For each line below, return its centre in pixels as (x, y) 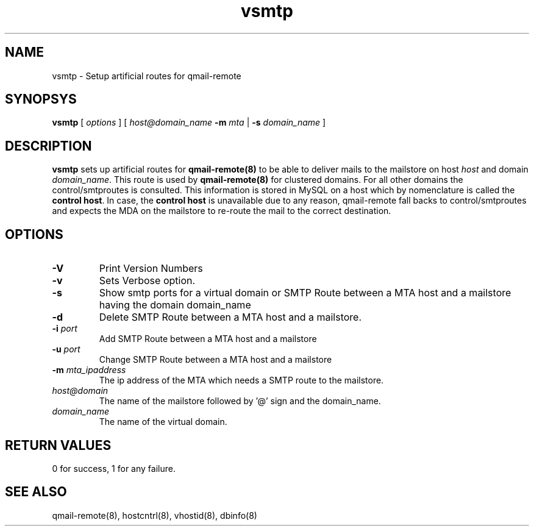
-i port (65, 329)
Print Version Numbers (151, 269)
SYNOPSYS (41, 99)
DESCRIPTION (48, 146)
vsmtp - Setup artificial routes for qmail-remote (147, 76)
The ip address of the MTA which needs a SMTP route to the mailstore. (241, 380)
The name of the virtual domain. (163, 422)
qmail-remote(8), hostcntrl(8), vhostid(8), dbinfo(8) (155, 515)
